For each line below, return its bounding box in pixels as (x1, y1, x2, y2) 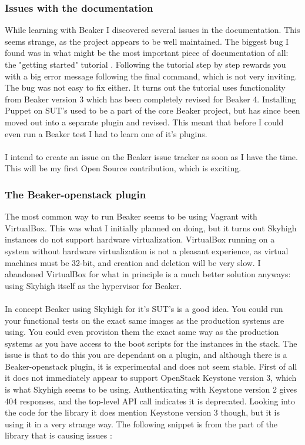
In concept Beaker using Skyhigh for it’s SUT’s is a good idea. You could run (5, 302, 283, 314)
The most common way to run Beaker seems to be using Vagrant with (5, 210, 257, 222)
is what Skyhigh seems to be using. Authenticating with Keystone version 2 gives (5, 383, 297, 396)
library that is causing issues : (5, 429, 112, 441)
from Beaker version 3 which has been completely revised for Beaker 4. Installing (5, 92, 296, 105)
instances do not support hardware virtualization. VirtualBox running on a (5, 233, 275, 245)
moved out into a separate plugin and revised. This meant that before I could (5, 115, 284, 128)
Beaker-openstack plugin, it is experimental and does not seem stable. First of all (5, 360, 297, 372)
